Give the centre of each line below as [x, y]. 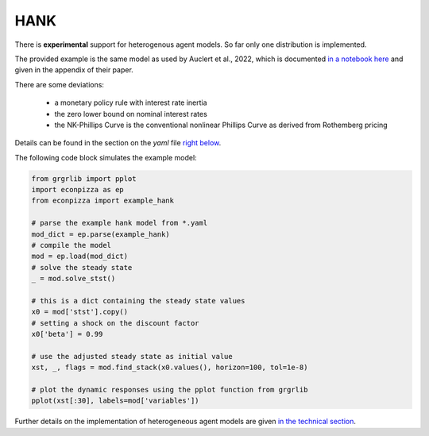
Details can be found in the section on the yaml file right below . [118, 143]
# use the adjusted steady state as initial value [132, 356]
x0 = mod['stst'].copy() [80, 312]
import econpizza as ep [78, 190]
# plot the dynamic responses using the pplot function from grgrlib [170, 390]
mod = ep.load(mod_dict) [80, 257]
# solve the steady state [82, 267]
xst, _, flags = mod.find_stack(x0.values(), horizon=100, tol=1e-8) [170, 368]
